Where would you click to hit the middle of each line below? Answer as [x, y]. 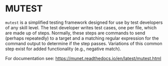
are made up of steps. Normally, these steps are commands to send [75, 33]
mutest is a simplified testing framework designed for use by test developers [84, 22]
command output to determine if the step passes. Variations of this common [84, 43]
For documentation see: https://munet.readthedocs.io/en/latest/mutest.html [83, 58]
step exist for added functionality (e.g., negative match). [63, 49]
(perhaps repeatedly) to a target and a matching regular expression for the [82, 38]
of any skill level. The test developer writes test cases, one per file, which [81, 27]
